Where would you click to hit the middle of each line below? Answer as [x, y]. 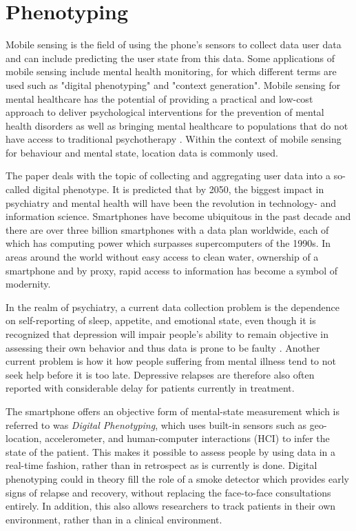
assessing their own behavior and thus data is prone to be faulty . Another [163, 347]
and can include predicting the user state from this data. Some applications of [170, 58]
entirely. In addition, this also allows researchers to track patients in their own [171, 506]
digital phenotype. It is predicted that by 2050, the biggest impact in [178, 189]
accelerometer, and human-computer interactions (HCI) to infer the [187, 438]
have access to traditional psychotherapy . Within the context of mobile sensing [174, 139]
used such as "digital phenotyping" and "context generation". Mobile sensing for [173, 84]
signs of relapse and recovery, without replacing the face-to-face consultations [168, 492]
